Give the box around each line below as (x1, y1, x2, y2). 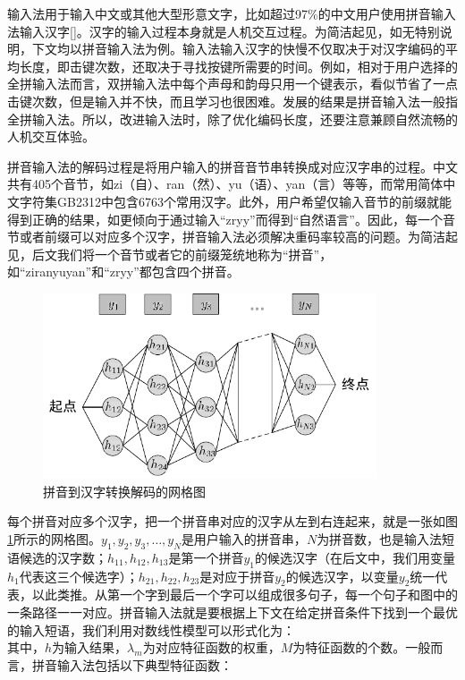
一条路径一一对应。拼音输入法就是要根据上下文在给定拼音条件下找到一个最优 (7, 603, 458, 622)
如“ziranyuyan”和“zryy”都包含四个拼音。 (7, 262, 240, 281)
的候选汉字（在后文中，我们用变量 (255, 548, 455, 566)
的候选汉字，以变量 (285, 566, 399, 585)
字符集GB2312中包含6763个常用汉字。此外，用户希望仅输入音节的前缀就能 (19, 191, 452, 210)
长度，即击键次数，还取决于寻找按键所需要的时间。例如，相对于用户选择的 (19, 56, 458, 75)
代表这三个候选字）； (19, 566, 139, 585)
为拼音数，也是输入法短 (317, 530, 455, 548)
